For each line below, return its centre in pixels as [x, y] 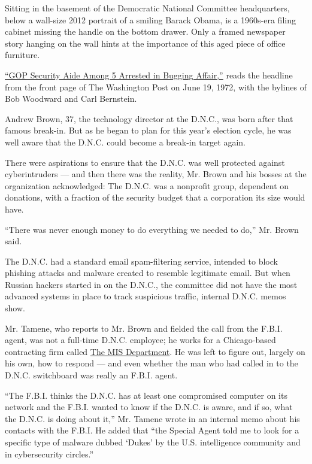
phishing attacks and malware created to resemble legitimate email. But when [148, 273]
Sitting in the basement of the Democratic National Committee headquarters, [147, 8]
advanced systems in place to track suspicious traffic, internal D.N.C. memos [146, 296]
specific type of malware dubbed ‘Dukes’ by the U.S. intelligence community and [153, 442]
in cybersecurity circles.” [49, 454]
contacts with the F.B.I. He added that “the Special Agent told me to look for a [152, 430]
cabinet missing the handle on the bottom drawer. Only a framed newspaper [145, 31]
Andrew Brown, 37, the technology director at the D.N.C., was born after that [149, 118]
